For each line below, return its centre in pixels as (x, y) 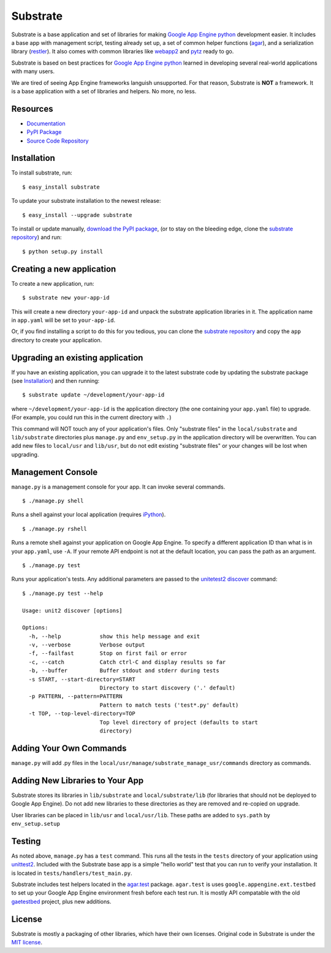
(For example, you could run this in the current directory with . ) (91, 417)
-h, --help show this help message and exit (114, 636)
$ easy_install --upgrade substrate (77, 215)
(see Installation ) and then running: (55, 380)
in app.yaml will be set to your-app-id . (63, 320)
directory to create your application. (57, 340)
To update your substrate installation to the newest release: (86, 201)
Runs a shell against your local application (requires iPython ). (89, 515)
